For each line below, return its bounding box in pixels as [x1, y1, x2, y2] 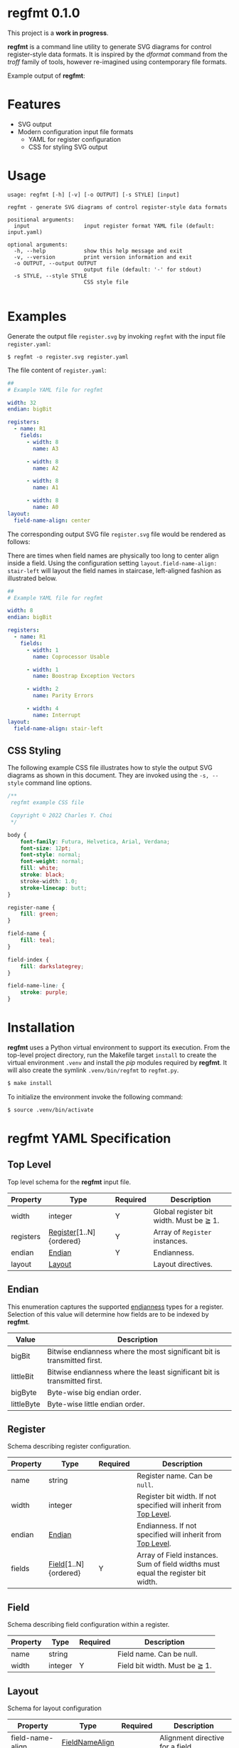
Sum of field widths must [137, 1559, 221, 1569]
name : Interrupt [33, 711, 81, 719]
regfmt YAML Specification [7, 1130, 171, 1146]
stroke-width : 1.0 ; [20, 878, 78, 885]
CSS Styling [7, 744, 62, 756]
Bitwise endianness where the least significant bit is [47, 1367, 221, 1377]
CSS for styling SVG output [28, 143, 108, 151]
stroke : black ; [20, 871, 65, 878]
